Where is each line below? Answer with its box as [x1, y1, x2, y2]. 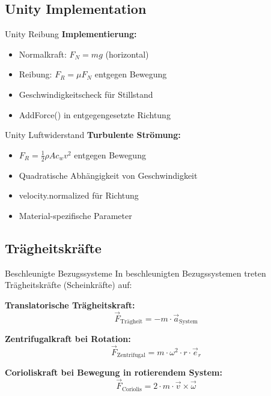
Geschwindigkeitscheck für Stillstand [19, 88, 153, 100]
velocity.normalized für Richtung [19, 189, 139, 202]
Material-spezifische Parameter [19, 209, 132, 221]
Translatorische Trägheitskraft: [5, 298, 135, 311]
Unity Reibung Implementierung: [5, 28, 137, 40]
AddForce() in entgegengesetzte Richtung [19, 108, 171, 121]
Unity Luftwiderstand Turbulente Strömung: [5, 128, 181, 141]
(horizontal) [105, 47, 149, 60]
